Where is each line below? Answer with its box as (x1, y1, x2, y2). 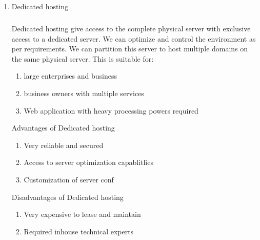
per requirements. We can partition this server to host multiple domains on (11, 43, 248, 54)
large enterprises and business (24, 70, 117, 81)
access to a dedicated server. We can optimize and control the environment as (11, 33, 256, 44)
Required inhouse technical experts (24, 226, 134, 236)
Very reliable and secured (24, 139, 104, 150)
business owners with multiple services (24, 87, 144, 98)
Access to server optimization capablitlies (24, 157, 153, 168)
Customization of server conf (24, 174, 114, 184)
